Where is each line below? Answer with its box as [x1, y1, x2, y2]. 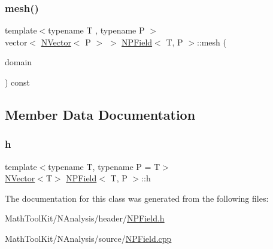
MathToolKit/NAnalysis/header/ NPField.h [5, 212, 165, 224]
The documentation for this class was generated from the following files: [5, 192, 269, 204]
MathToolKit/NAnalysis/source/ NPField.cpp [5, 232, 172, 244]
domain [5, 56, 32, 68]
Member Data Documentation [5, 105, 196, 123]
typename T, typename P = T [48, 160, 160, 172]
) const [5, 76, 31, 88]
